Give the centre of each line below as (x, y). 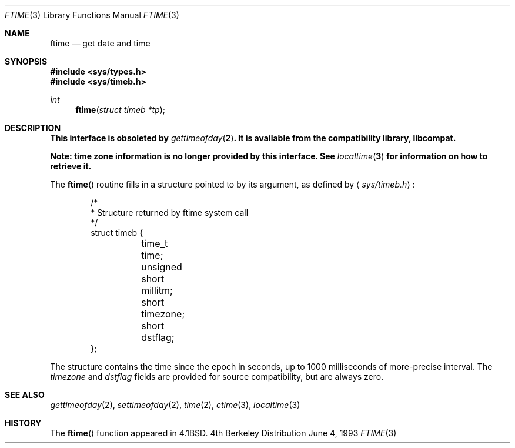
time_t (155, 243)
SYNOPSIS (26, 61)
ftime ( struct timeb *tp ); (120, 110)
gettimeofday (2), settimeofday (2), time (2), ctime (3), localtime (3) (175, 405)
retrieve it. (71, 166)
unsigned (162, 267)
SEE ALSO (25, 395)
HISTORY (23, 423)
